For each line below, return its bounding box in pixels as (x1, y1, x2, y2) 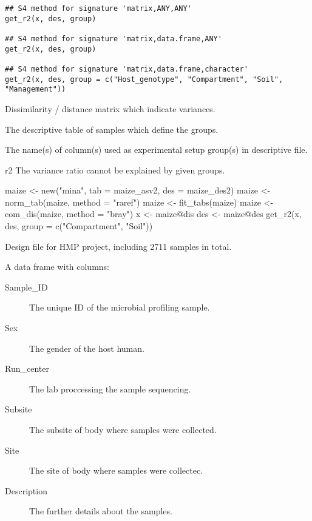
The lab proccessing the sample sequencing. (29, 382, 191, 395)
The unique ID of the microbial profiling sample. (29, 301, 210, 314)
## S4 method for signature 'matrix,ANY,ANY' (5, 4, 192, 13)
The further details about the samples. (29, 505, 172, 517)
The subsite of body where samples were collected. (29, 423, 217, 435)
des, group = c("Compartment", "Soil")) (5, 220, 153, 232)
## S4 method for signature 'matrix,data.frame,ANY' (5, 34, 222, 43)
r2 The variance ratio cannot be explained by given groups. (5, 163, 225, 176)
